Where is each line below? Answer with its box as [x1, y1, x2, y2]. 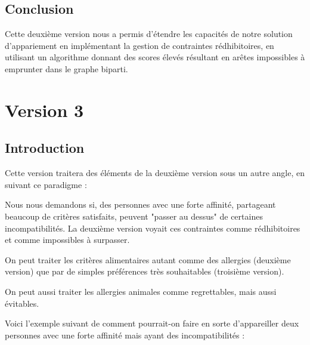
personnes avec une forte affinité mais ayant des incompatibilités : [5, 328, 245, 341]
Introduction [5, 138, 85, 157]
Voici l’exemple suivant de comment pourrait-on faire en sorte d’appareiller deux [5, 317, 299, 329]
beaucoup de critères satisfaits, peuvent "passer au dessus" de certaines [5, 210, 263, 222]
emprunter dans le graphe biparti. [5, 62, 128, 75]
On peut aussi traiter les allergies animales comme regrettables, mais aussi [5, 285, 277, 297]
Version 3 [5, 97, 84, 122]
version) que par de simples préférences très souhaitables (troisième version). [5, 265, 284, 278]
